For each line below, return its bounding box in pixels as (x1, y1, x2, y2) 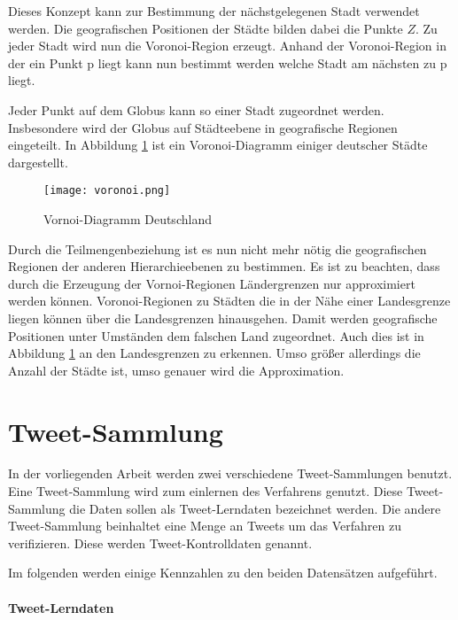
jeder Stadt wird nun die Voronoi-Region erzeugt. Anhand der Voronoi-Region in (8, 36, 446, 55)
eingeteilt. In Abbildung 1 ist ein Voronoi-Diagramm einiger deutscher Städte (8, 136, 428, 154)
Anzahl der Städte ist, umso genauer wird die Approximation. (8, 360, 345, 379)
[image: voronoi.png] (43, 184, 171, 198)
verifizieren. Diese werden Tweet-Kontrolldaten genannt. (8, 533, 313, 552)
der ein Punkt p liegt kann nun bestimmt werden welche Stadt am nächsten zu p (8, 53, 447, 72)
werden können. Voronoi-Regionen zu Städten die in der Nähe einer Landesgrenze (8, 291, 451, 310)
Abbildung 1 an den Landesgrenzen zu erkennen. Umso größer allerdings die (8, 344, 421, 362)
